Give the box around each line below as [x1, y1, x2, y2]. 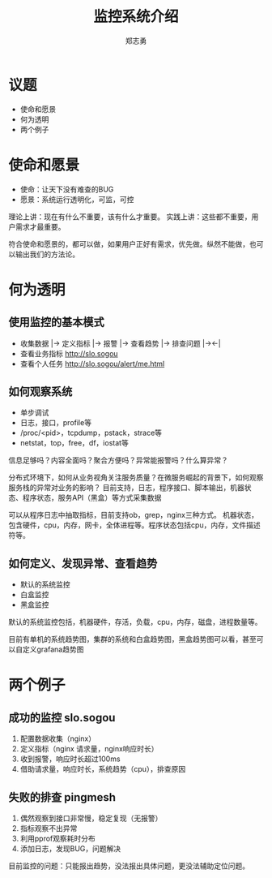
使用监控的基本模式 [8, 316, 104, 329]
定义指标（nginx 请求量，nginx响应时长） [19, 744, 159, 754]
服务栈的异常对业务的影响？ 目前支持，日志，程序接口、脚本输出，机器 [8, 483, 244, 493]
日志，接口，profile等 [19, 418, 91, 428]
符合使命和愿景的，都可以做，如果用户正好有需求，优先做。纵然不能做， [8, 239, 249, 248]
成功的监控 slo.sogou [8, 711, 116, 725]
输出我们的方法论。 [15, 249, 79, 259]
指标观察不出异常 [19, 824, 78, 833]
